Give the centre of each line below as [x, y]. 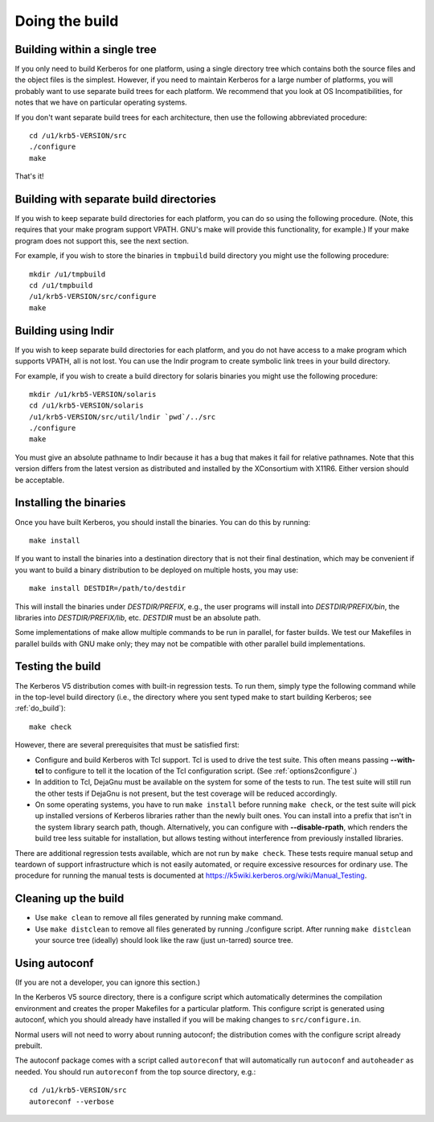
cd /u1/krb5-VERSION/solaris [86, 405]
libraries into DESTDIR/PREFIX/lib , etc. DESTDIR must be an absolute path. [138, 617]
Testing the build [58, 667]
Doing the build [67, 21]
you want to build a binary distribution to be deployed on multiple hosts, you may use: [157, 570]
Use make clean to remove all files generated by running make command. [159, 918]
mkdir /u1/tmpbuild [68, 274]
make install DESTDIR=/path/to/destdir [108, 588]
